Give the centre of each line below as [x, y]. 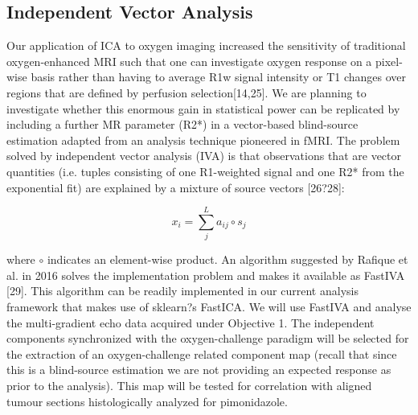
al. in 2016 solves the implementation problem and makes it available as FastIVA [206, 275]
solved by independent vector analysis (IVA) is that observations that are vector [204, 156]
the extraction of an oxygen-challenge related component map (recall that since [202, 353]
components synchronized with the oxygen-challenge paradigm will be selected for [208, 338]
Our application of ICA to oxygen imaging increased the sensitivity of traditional [206, 45]
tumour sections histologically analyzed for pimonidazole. [147, 401]
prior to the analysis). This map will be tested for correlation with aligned [189, 386]
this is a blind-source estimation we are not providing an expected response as [199, 370]
